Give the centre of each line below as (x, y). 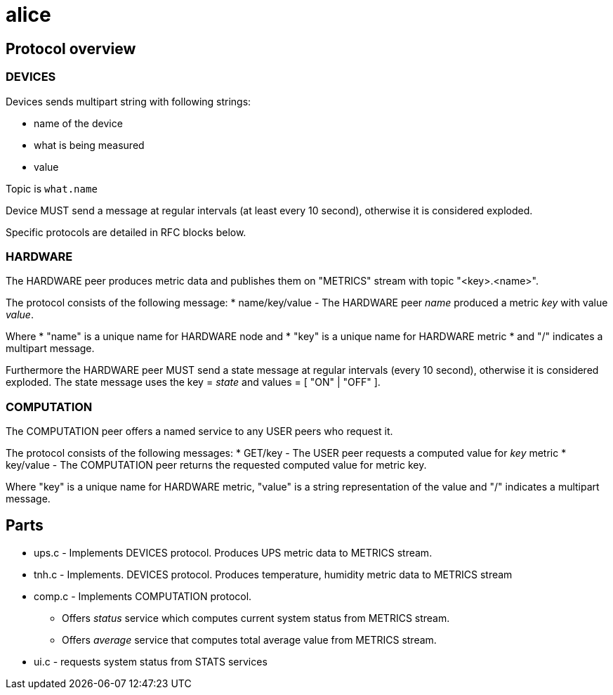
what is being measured (89, 145)
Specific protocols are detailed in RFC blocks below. (126, 232)
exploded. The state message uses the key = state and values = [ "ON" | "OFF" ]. (193, 382)
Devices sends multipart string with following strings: (128, 101)
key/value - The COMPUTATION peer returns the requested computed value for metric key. (216, 465)
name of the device (78, 123)
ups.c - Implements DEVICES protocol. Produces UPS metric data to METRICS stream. (233, 552)
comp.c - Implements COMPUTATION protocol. (143, 596)
